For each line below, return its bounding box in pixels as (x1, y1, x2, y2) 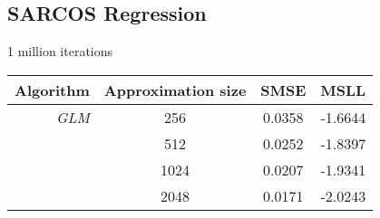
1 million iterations (7, 42, 113, 61)
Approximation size (103, 79, 247, 100)
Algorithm (15, 79, 90, 100)
